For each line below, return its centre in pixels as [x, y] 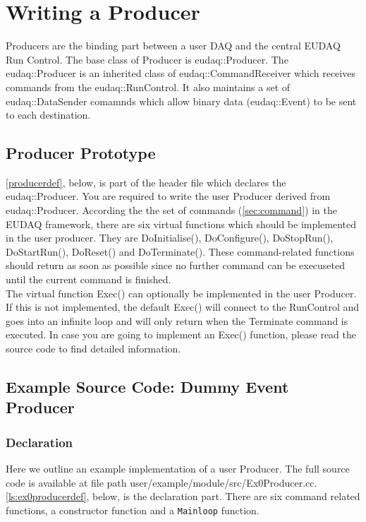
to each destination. [48, 115]
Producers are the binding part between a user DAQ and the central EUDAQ [173, 46]
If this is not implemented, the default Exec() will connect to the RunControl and [183, 307]
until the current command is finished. [89, 279]
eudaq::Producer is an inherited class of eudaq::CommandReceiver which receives [181, 73]
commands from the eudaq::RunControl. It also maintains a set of [148, 87]
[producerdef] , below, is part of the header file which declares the [146, 182]
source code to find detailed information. [93, 349]
